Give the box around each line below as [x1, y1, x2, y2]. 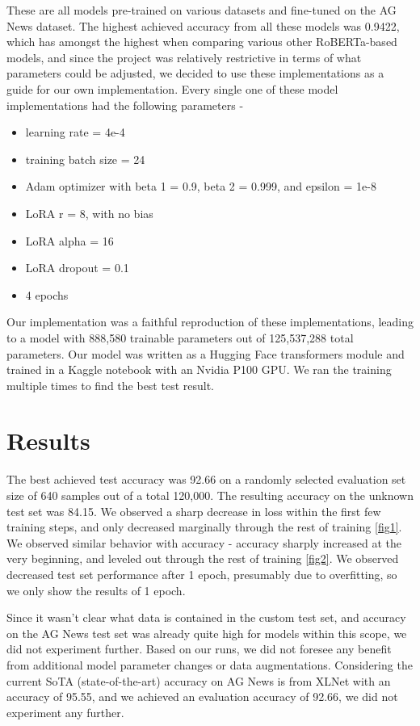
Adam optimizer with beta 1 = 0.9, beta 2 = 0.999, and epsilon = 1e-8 [25, 178, 376, 195]
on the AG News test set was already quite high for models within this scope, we [6, 624, 407, 641]
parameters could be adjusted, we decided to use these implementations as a [6, 65, 384, 82]
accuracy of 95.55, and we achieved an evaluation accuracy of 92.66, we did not [6, 688, 398, 705]
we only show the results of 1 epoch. [6, 581, 186, 598]
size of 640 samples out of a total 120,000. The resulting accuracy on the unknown [6, 487, 414, 503]
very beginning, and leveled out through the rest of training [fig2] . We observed [6, 550, 399, 567]
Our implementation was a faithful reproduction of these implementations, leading [6, 313, 414, 330]
